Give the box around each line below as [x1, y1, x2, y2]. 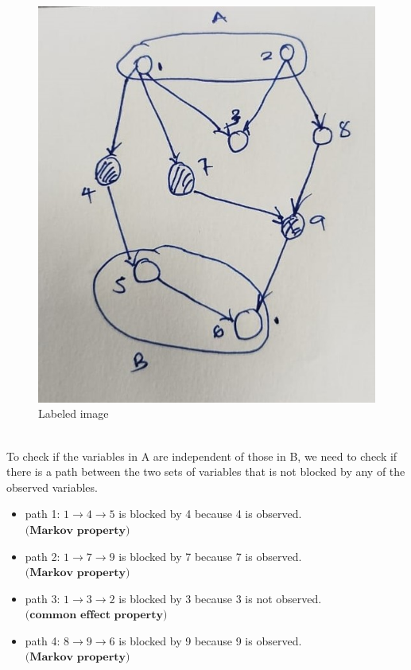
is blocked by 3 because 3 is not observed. [118, 590, 322, 606]
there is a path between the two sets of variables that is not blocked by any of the [6, 463, 405, 480]
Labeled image [38, 405, 109, 422]
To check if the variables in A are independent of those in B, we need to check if [6, 447, 397, 464]
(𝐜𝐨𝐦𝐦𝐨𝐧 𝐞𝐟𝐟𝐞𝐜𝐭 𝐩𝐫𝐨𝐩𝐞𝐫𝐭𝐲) [25, 610, 168, 621]
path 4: [25, 632, 60, 649]
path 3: [25, 590, 60, 606]
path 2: [25, 547, 60, 564]
